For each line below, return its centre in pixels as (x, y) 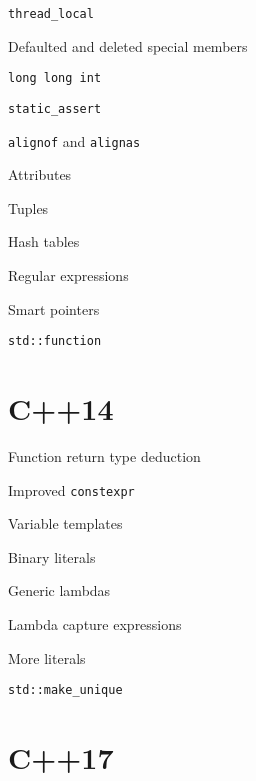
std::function (55, 341)
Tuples (28, 207)
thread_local (51, 14)
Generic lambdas (59, 590)
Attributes (40, 174)
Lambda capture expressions (95, 624)
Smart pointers (54, 308)
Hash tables (44, 241)
